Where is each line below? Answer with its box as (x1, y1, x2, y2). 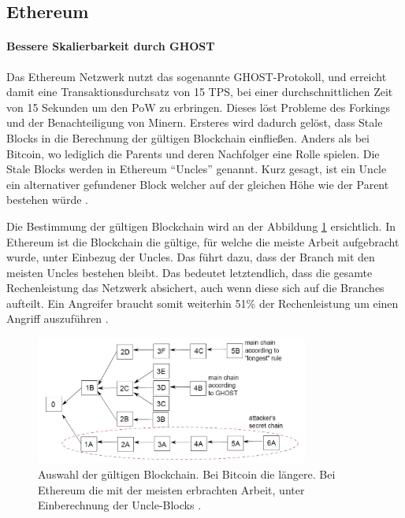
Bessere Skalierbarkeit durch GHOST (6, 38, 215, 54)
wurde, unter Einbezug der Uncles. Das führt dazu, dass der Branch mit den (6, 249, 375, 265)
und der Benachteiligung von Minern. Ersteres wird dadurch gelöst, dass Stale (6, 114, 383, 131)
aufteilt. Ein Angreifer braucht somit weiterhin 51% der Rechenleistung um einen (6, 294, 399, 311)
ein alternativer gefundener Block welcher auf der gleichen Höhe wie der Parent (6, 176, 389, 192)
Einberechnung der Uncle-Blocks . (38, 497, 202, 513)
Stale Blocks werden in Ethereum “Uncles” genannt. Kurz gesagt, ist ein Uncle (6, 161, 387, 177)
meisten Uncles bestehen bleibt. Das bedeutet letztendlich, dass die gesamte (6, 264, 373, 280)
